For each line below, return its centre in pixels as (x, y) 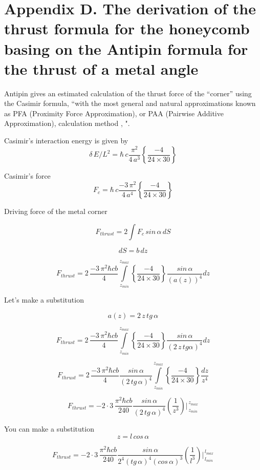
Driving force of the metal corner (56, 211)
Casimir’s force (27, 176)
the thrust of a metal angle (101, 68)
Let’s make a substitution (44, 300)
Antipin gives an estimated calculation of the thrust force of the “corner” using (128, 93)
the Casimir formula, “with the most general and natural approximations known (130, 103)
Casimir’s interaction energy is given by (66, 141)
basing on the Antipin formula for (126, 48)
